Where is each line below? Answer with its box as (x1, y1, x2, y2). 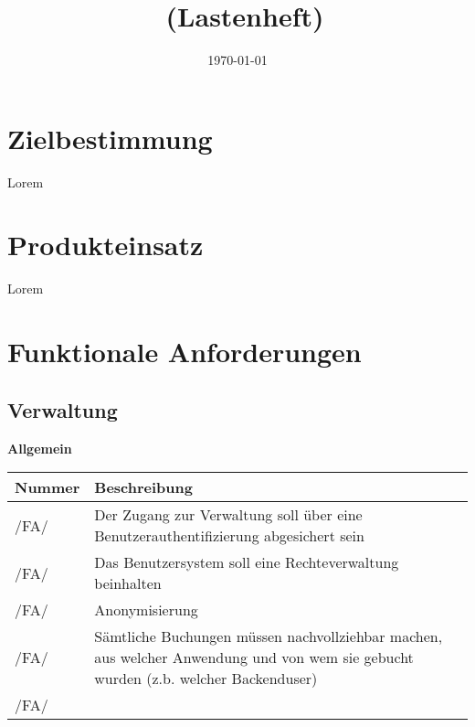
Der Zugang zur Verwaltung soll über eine (94, 504, 363, 526)
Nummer (15, 476, 80, 498)
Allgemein (7, 438, 72, 457)
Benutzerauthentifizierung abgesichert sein (94, 525, 364, 547)
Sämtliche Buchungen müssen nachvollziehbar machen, (94, 625, 443, 647)
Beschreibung (94, 476, 193, 498)
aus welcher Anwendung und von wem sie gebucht (94, 647, 414, 668)
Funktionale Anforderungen (7, 333, 362, 370)
